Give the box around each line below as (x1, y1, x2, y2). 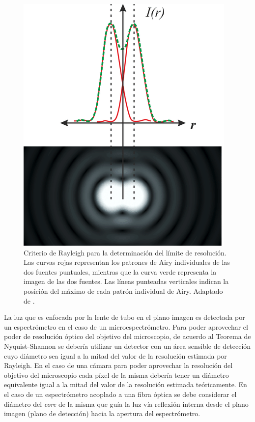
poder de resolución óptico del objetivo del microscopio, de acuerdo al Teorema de (4, 331, 251, 341)
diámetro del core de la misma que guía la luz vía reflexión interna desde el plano (4, 398, 249, 409)
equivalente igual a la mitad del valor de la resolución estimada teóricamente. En (4, 379, 247, 390)
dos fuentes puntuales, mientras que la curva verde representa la (24, 266, 217, 277)
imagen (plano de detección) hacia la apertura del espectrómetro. (4, 408, 200, 419)
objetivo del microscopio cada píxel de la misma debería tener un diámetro (4, 369, 229, 380)
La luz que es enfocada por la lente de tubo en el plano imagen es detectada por (4, 312, 245, 322)
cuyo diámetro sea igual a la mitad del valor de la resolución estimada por (4, 350, 227, 361)
